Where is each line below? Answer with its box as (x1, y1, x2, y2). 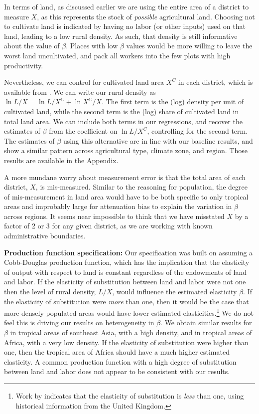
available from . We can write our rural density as (4, 86, 156, 97)
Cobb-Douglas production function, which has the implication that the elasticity (4, 257, 250, 267)
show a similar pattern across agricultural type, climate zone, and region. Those (4, 145, 248, 156)
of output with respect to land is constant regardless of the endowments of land (4, 266, 247, 277)
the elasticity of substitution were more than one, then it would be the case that (4, 296, 249, 306)
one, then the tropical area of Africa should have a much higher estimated (4, 347, 230, 357)
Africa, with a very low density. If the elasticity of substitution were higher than (4, 337, 249, 347)
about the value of (4, 40, 60, 51)
